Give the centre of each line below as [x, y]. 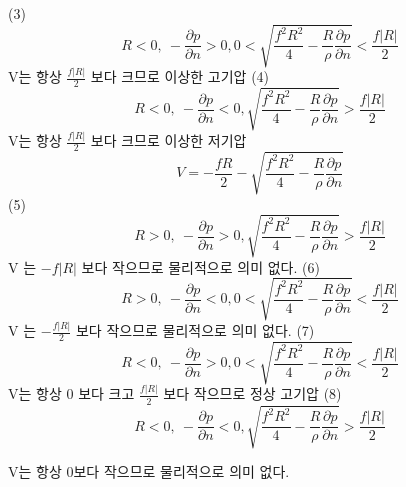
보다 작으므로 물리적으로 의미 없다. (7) [195, 330]
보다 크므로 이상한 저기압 [168, 140]
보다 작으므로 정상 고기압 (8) [252, 393]
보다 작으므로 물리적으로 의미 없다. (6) [200, 266]
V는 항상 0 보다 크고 [71, 393]
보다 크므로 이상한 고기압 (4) [180, 76]
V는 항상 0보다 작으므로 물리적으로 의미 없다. [149, 471]
